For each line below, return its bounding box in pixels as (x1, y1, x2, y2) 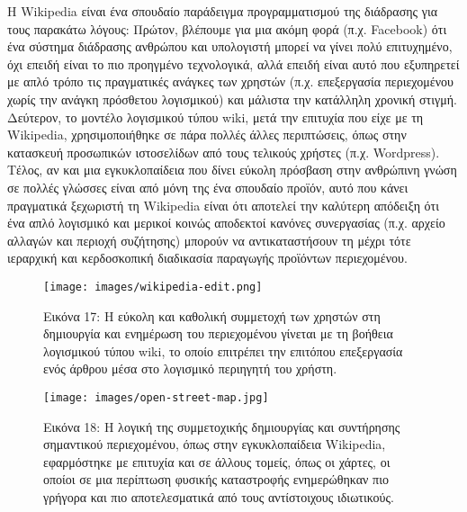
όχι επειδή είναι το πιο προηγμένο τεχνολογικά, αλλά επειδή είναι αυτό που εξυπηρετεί (7, 54, 460, 73)
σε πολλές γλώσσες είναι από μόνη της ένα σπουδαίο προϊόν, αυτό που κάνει (7, 177, 409, 196)
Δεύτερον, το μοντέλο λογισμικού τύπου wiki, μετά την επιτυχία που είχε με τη (7, 107, 424, 126)
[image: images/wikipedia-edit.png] (43, 280, 263, 293)
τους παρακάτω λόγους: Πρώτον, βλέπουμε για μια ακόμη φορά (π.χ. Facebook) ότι (7, 19, 447, 38)
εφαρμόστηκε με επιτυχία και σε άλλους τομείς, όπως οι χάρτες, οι (43, 452, 391, 471)
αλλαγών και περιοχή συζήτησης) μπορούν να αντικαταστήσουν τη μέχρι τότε (7, 230, 411, 249)
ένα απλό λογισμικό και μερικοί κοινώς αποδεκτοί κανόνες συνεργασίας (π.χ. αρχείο (7, 213, 445, 232)
